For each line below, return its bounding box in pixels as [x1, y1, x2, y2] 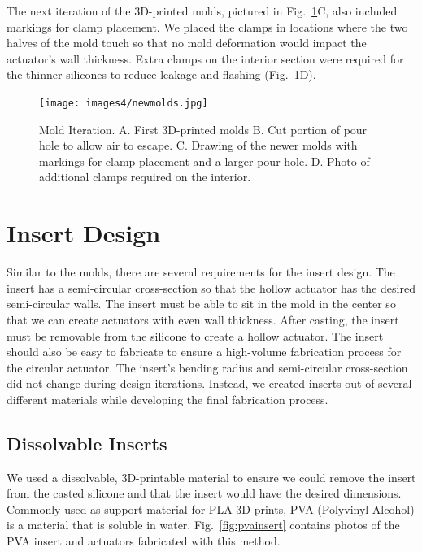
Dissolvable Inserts [7, 430, 167, 455]
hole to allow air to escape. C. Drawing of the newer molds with [39, 137, 358, 154]
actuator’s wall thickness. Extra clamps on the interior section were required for [7, 50, 404, 67]
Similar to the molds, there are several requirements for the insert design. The [7, 263, 395, 280]
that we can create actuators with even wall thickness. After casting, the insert [7, 311, 399, 328]
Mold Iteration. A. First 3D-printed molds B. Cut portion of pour [39, 120, 368, 137]
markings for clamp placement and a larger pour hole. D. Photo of [39, 152, 370, 169]
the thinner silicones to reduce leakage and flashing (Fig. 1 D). [7, 66, 316, 83]
